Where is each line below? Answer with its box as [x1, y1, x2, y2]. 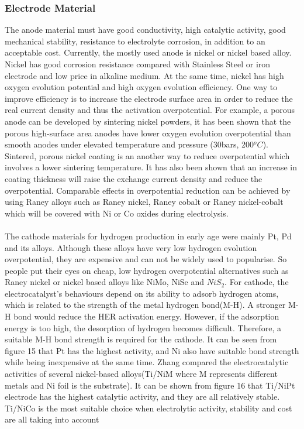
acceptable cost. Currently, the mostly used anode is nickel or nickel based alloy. [5, 46, 292, 59]
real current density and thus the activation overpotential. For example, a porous [5, 104, 295, 116]
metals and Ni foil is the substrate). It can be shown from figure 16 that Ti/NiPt [5, 379, 295, 391]
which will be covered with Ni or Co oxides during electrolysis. [5, 207, 229, 219]
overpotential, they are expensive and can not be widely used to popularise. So [5, 253, 287, 265]
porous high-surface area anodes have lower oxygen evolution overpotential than [5, 126, 291, 139]
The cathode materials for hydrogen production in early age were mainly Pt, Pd [5, 229, 292, 242]
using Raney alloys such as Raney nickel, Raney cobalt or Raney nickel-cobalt [5, 195, 284, 208]
